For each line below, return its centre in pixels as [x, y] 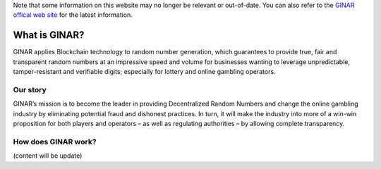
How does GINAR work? [55, 142]
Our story [30, 89]
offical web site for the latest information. [73, 15]
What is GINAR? [49, 35]
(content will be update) [48, 156]
